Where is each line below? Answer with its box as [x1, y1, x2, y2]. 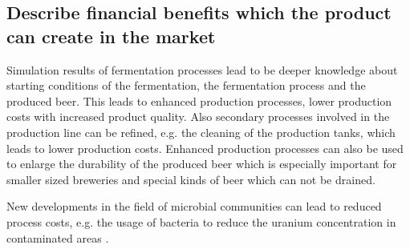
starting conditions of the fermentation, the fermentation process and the [6, 77, 366, 94]
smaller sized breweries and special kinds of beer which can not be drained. [6, 171, 375, 187]
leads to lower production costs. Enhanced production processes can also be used [6, 139, 404, 156]
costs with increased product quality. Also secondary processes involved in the [6, 108, 390, 125]
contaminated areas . [6, 229, 109, 246]
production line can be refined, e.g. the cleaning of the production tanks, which [6, 123, 396, 140]
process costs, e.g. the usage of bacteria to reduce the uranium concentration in [6, 213, 396, 230]
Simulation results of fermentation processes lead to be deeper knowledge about [6, 61, 398, 78]
